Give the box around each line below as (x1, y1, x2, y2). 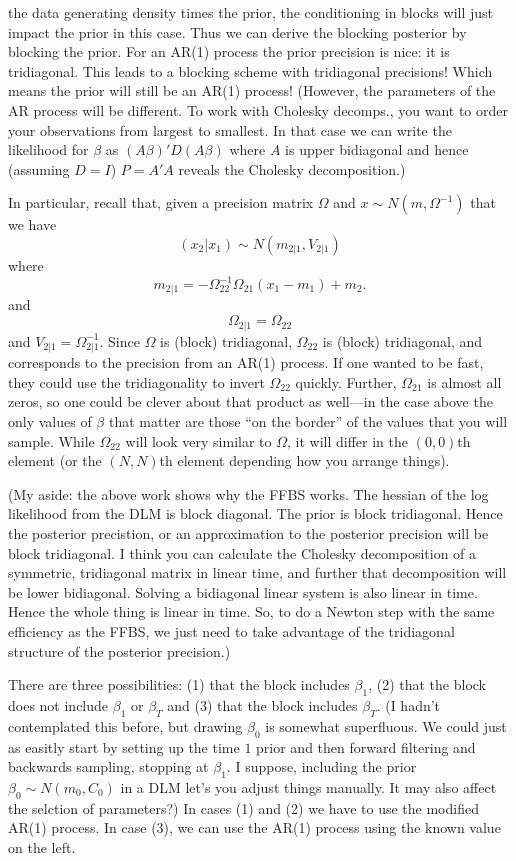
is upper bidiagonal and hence (285, 139, 469, 160)
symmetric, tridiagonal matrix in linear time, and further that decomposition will (8, 562, 507, 583)
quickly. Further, (295, 371, 397, 392)
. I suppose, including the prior (226, 756, 417, 777)
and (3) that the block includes (167, 694, 358, 715)
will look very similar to (125, 430, 272, 451)
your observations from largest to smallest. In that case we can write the (8, 119, 452, 140)
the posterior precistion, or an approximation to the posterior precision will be (8, 523, 489, 544)
